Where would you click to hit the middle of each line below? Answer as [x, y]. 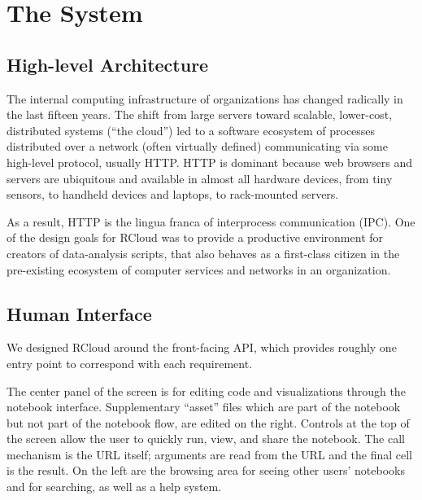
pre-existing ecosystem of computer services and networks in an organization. [199, 269]
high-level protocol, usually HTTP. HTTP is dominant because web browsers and [210, 162]
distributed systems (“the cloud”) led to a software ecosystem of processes [191, 130]
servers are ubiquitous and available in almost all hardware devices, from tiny [200, 178]
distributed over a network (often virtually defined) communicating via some [197, 146]
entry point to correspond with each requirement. [130, 363]
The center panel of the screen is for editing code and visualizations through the [206, 390]
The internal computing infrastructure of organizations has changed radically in [205, 98]
